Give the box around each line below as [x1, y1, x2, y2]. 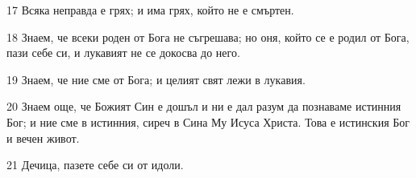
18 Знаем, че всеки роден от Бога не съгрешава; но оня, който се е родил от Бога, [6, 28, 410, 45]
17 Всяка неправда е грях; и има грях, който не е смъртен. [6, 2, 294, 18]
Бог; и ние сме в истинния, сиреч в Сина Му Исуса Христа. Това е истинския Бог [6, 113, 410, 130]
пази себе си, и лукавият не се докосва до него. [6, 44, 240, 61]
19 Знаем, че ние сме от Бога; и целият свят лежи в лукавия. [6, 71, 306, 87]
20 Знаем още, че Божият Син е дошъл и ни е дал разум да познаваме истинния [6, 98, 401, 115]
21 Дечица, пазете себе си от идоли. [6, 156, 184, 173]
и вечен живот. [6, 129, 80, 146]
